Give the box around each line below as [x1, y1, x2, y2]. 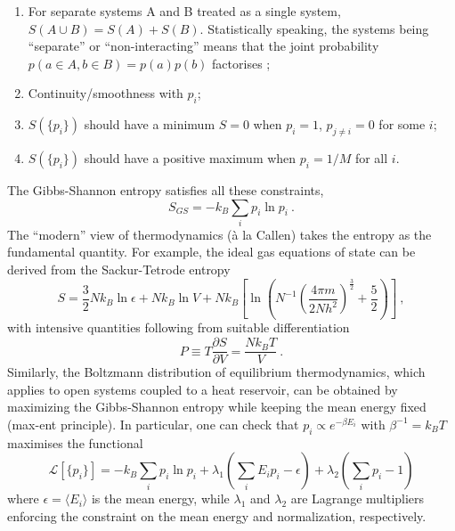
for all [354, 148, 388, 167]
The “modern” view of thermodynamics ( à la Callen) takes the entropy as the [7, 225, 432, 243]
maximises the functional [7, 433, 143, 452]
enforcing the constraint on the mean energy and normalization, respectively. [7, 506, 427, 525]
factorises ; [212, 53, 271, 72]
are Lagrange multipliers [290, 489, 425, 508]
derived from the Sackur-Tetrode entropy [7, 260, 231, 279]
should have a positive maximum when [84, 148, 297, 167]
